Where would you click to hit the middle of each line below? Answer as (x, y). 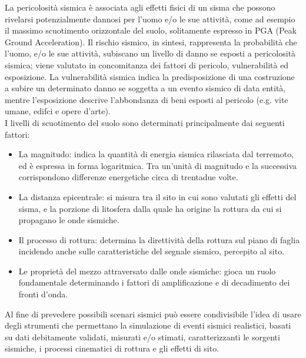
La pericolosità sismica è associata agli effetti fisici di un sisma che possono (140, 7)
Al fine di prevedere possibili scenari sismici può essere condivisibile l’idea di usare (153, 314)
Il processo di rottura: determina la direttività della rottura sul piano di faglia (159, 239)
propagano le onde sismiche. (69, 220)
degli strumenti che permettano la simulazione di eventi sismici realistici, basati (148, 325)
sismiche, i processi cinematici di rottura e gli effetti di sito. (112, 348)
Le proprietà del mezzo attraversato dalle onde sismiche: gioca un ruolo (147, 271)
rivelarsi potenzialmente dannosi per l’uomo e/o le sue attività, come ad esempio (150, 19)
